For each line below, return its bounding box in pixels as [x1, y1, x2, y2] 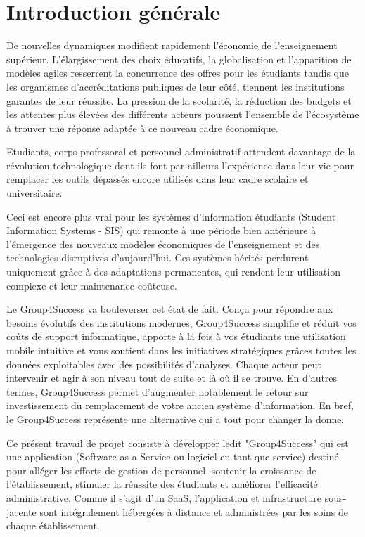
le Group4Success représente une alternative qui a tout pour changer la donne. [6, 411, 345, 426]
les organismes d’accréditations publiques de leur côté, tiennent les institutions [6, 79, 345, 93]
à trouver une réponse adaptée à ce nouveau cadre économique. [6, 120, 278, 135]
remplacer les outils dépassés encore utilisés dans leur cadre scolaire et [6, 172, 309, 186]
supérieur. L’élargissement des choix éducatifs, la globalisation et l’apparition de [6, 51, 352, 66]
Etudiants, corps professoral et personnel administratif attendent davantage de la [6, 144, 356, 159]
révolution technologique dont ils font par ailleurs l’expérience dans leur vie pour [6, 157, 354, 172]
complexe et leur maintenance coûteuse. [6, 278, 177, 292]
